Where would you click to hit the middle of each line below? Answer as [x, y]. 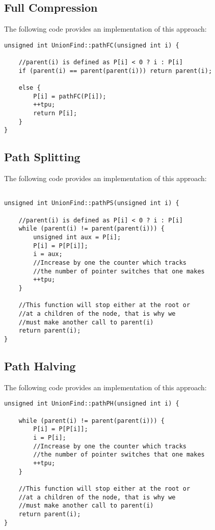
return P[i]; [55, 113]
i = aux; [48, 254]
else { [30, 88]
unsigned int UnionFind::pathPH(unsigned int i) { [92, 404]
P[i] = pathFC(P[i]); [70, 96]
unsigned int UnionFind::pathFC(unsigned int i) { [92, 45]
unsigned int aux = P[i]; [77, 237]
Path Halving [40, 366]
